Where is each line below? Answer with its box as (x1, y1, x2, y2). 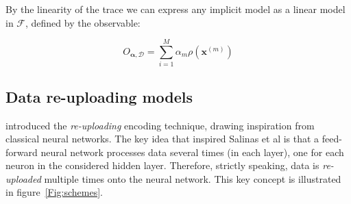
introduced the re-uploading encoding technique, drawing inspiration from (5, 118, 315, 132)
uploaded (5, 171, 41, 186)
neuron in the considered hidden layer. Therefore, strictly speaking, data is (5, 158, 319, 173)
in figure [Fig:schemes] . (5, 185, 103, 199)
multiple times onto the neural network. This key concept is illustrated (44, 171, 341, 186)
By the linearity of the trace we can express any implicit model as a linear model (5, 2, 346, 16)
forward (5, 144, 38, 159)
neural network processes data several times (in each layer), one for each (40, 144, 344, 159)
